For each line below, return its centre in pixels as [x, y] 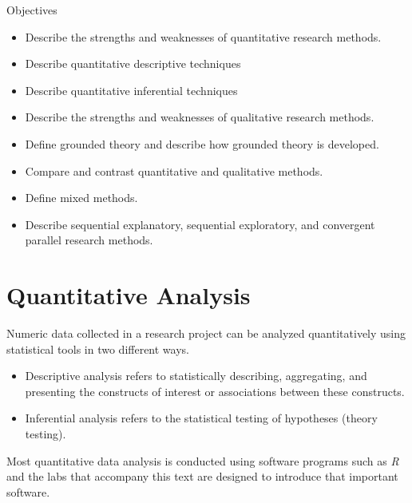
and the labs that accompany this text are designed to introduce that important [202, 476]
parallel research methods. [89, 240]
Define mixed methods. [81, 198]
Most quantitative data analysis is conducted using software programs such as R [203, 460]
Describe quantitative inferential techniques [131, 90]
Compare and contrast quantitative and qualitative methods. [174, 170]
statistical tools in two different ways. [98, 349]
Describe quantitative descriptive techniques [133, 63]
